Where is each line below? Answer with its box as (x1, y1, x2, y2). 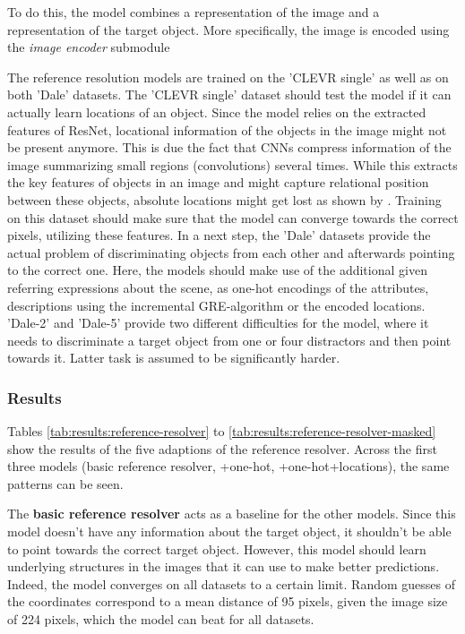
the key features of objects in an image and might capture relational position (7, 173, 429, 192)
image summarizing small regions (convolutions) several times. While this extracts (7, 155, 458, 174)
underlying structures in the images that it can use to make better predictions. (7, 557, 440, 576)
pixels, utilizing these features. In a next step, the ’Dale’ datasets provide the (7, 226, 431, 244)
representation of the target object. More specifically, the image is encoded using (7, 20, 450, 39)
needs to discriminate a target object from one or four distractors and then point (7, 330, 452, 349)
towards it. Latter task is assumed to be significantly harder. (7, 348, 340, 367)
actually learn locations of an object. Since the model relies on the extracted (7, 102, 426, 121)
